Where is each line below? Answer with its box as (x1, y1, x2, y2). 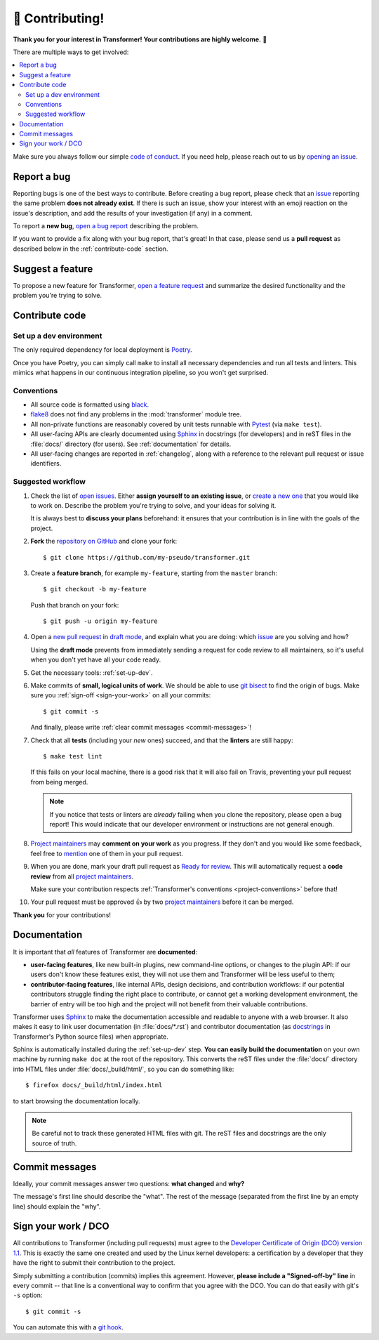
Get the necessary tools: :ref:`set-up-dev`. (30, 668, 154, 677)
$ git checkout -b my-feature (43, 585, 147, 593)
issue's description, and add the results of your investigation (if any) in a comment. (13, 209, 253, 217)
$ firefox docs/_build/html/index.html (25, 1082, 163, 1089)
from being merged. (30, 777, 88, 786)
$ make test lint (43, 752, 102, 760)
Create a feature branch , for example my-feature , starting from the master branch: (30, 569, 277, 577)
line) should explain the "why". (13, 1202, 101, 1211)
